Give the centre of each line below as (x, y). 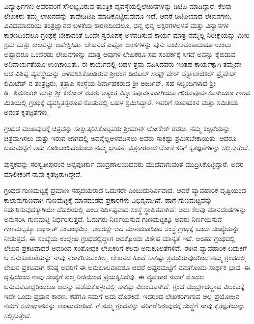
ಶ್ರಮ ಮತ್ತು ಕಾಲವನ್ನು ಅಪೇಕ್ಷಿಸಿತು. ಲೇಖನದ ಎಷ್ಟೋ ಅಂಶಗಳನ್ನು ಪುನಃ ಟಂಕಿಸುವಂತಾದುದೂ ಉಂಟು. (119, 44)
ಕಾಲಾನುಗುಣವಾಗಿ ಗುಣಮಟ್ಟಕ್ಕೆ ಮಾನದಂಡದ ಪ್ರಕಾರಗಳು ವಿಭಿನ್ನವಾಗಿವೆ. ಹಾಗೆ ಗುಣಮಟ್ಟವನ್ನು (108, 200)
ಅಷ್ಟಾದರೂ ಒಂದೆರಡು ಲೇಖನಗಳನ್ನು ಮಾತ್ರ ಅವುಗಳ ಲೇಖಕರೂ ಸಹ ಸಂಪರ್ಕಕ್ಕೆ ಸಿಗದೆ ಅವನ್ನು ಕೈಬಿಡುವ (120, 54)
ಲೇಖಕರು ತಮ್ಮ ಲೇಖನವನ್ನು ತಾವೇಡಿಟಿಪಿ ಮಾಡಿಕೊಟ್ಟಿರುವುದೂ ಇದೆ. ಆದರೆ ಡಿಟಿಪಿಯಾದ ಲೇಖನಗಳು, (118, 15)
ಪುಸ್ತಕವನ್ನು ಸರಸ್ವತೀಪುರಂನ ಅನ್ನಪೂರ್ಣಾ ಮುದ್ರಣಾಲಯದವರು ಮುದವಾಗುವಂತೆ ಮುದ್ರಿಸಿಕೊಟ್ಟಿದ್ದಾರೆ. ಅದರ (124, 164)
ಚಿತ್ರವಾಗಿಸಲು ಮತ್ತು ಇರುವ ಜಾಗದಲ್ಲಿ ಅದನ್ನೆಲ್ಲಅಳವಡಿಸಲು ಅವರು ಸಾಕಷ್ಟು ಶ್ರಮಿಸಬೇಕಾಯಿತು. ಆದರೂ (120, 138)
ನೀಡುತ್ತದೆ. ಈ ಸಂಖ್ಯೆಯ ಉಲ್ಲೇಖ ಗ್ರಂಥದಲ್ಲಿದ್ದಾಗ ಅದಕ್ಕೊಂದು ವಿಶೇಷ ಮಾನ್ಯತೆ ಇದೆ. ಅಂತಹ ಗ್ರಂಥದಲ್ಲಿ (120, 238)
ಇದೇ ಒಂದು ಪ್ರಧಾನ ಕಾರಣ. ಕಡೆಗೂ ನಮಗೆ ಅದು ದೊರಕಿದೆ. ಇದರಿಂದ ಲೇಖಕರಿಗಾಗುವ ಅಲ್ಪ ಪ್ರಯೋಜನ (122, 296)
